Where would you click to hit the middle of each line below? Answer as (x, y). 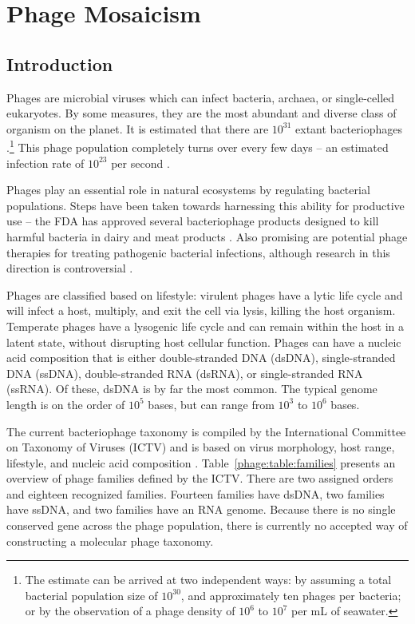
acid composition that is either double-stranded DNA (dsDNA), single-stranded (201, 358)
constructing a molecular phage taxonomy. (110, 541)
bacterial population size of (91, 595)
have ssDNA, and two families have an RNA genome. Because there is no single (201, 509)
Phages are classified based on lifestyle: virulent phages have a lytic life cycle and (205, 294)
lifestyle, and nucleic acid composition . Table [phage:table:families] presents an (201, 462)
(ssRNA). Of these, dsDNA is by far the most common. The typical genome (192, 389)
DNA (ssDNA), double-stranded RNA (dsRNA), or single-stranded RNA (185, 373)
